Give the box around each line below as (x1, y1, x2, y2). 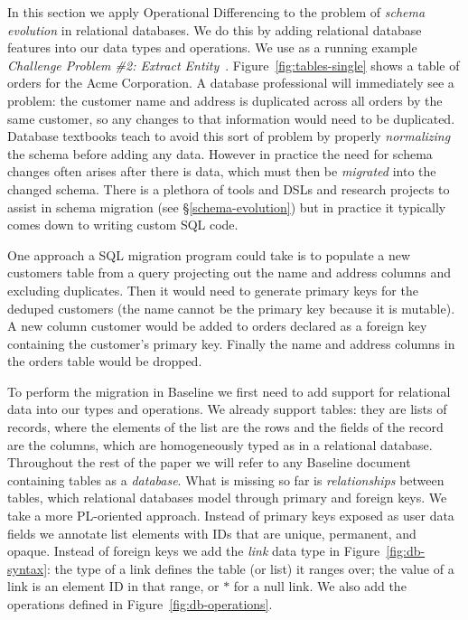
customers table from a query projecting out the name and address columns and (7, 263, 452, 282)
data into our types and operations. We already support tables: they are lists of (7, 399, 447, 418)
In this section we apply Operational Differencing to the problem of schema (7, 3, 426, 21)
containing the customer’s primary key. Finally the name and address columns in (7, 333, 455, 352)
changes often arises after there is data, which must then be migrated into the (7, 162, 436, 181)
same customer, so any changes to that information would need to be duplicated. (7, 108, 455, 127)
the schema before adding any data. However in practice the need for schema (7, 144, 433, 163)
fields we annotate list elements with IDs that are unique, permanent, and (7, 523, 417, 542)
